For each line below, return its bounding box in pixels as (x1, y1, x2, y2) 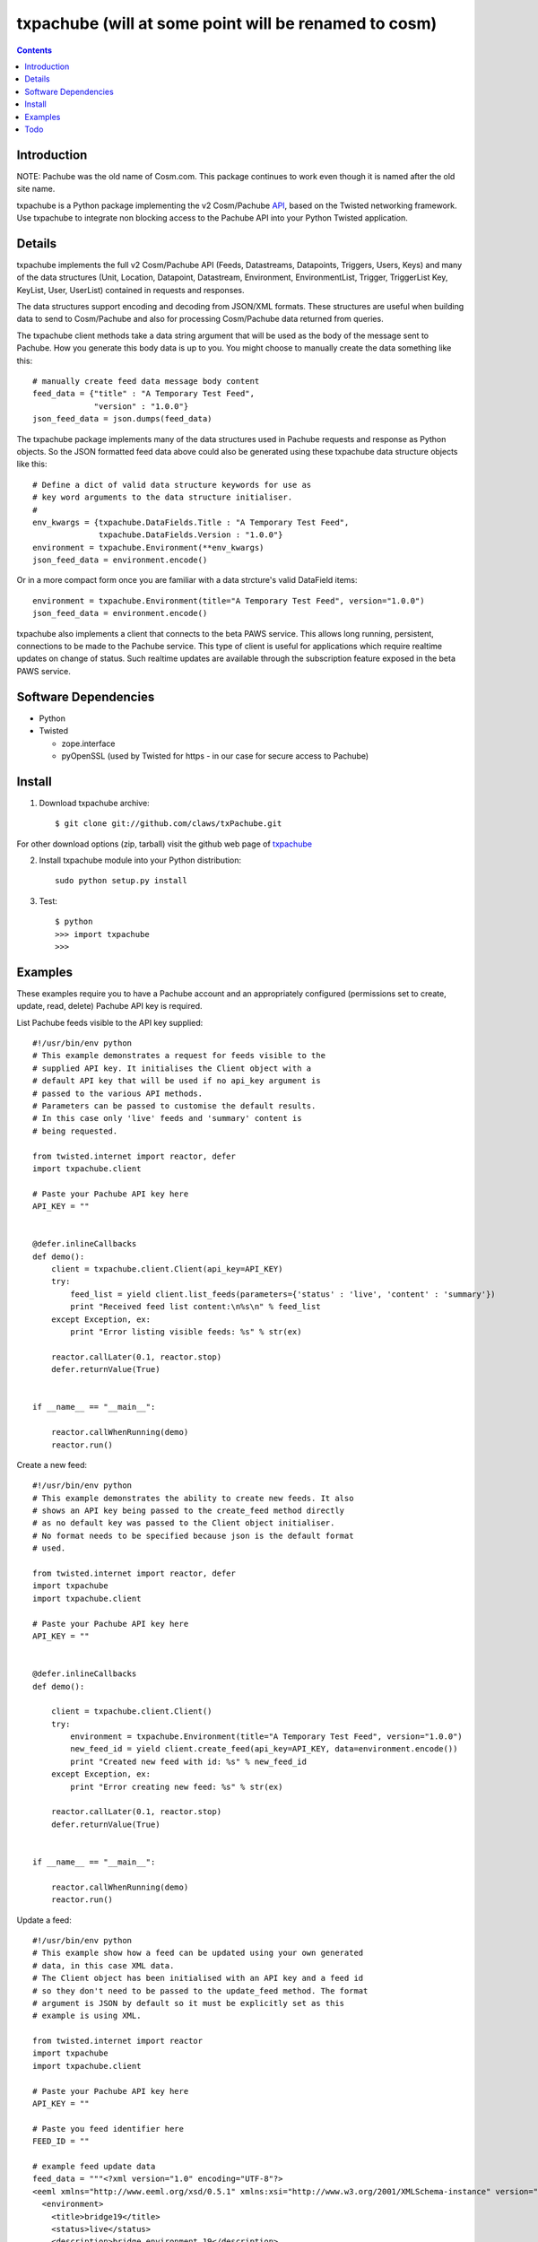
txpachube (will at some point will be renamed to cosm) (16, 13, 438, 33)
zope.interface (61, 738, 116, 749)
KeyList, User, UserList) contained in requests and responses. (16, 284, 245, 295)
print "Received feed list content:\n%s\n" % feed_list (70, 1301, 322, 1312)
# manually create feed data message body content (32, 377, 260, 386)
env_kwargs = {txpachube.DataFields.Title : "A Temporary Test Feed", (32, 517, 350, 527)
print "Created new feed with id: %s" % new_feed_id (70, 1756, 307, 1767)
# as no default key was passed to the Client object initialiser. (32, 1518, 335, 1528)
